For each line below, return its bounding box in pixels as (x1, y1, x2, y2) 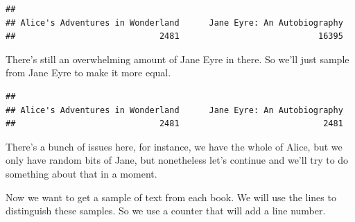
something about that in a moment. (6, 166, 157, 180)
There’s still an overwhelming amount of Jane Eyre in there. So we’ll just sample (6, 51, 349, 66)
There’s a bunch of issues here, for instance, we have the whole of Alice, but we (6, 139, 343, 153)
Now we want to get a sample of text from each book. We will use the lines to (6, 189, 336, 204)
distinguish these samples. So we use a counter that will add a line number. (6, 203, 326, 218)
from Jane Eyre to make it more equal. (6, 65, 171, 80)
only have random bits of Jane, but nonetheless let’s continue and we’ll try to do (6, 153, 349, 167)
